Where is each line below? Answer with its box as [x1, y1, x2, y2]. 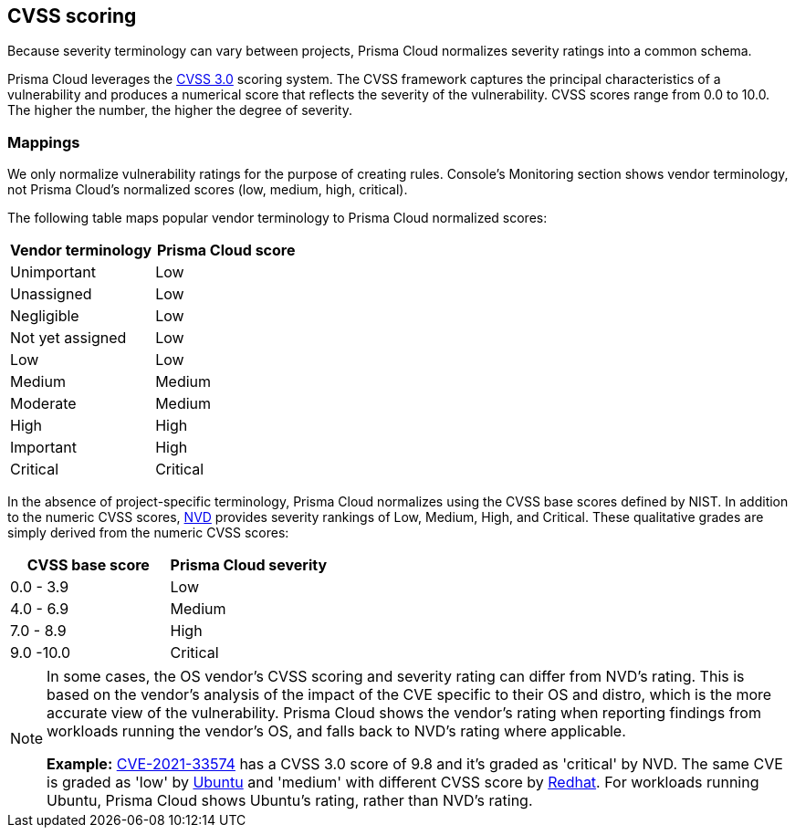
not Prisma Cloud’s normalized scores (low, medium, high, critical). [7, 182, 408, 198]
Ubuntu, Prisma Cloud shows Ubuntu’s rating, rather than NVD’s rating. [47, 791, 533, 810]
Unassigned [10, 285, 92, 304]
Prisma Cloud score [156, 241, 296, 260]
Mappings [7, 132, 80, 151]
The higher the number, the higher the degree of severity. [7, 102, 353, 119]
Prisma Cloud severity [170, 556, 328, 575]
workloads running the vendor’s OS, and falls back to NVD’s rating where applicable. [47, 722, 626, 741]
